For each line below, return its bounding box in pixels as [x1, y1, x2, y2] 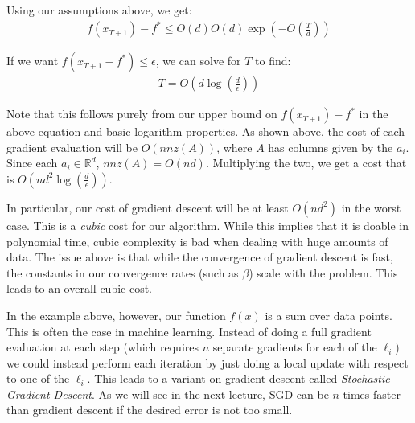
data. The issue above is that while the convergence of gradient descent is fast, [6, 248, 393, 265]
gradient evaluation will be [6, 138, 138, 155]
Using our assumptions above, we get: [6, 2, 192, 18]
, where [216, 138, 253, 155]
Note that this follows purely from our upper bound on [6, 105, 277, 122]
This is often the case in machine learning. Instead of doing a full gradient [6, 322, 372, 339]
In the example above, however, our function [6, 306, 226, 323]
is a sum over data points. [265, 306, 392, 323]
